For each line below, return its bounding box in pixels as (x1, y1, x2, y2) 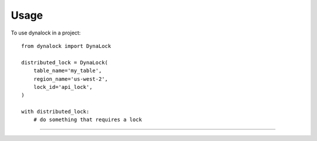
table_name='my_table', (33, 67, 102, 74)
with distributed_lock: (21, 108, 90, 115)
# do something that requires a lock (33, 116, 142, 123)
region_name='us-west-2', (33, 75, 109, 82)
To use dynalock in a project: (11, 29, 81, 36)
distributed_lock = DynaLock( (21, 59, 109, 66)
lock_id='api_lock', (33, 84, 93, 90)
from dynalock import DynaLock (21, 43, 112, 49)
